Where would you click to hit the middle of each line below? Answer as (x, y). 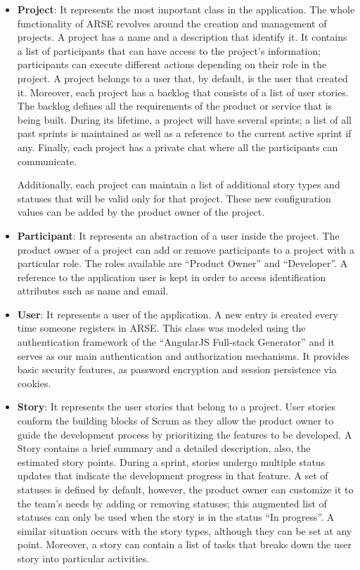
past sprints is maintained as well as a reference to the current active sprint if (184, 133)
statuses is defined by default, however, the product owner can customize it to (185, 489)
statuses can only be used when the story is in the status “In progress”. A (176, 517)
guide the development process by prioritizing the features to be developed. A (185, 434)
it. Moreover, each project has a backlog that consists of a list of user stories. (183, 92)
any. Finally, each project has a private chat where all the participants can (178, 147)
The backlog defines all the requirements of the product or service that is (175, 106)
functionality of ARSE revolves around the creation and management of (172, 23)
